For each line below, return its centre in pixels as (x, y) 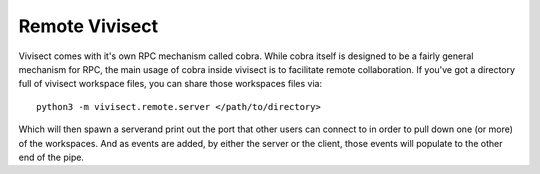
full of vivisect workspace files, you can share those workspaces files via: (170, 84)
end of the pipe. (51, 157)
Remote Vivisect (88, 26)
